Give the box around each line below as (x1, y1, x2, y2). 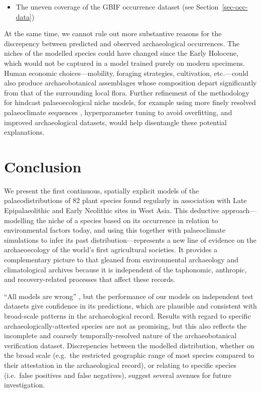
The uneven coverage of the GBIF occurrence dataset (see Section (16, 2, 219, 12)
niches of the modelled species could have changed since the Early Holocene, (4, 48, 238, 58)
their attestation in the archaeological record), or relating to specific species (4, 359, 236, 370)
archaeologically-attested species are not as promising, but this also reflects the (4, 320, 247, 331)
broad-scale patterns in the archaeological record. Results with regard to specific (4, 310, 251, 321)
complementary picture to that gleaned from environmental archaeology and (4, 254, 238, 264)
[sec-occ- (222, 2, 248, 12)
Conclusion (4, 156, 82, 176)
